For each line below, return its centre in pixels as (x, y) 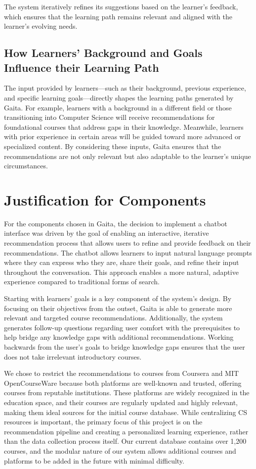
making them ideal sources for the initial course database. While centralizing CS (126, 412)
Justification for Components (105, 199)
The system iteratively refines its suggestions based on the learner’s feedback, (121, 6)
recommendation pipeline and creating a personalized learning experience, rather (126, 431)
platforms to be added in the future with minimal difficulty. (94, 460)
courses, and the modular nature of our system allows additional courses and (120, 450)
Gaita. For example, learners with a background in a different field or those (118, 107)
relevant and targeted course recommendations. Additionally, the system (113, 318)
